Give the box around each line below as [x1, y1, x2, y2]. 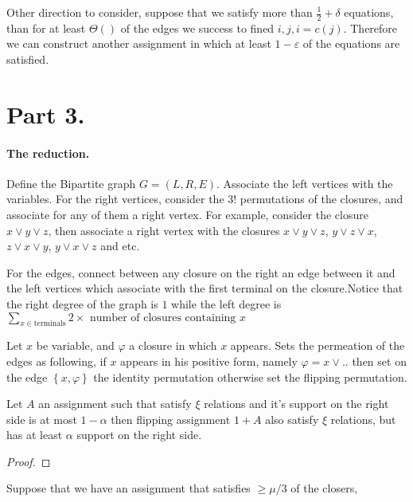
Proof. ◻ [6, 453, 51, 469]
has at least [6, 426, 63, 443]
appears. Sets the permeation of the [230, 337, 405, 354]
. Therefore [343, 19, 398, 36]
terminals [33, 320, 66, 328]
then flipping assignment [111, 410, 231, 427]
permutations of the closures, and [240, 190, 403, 207]
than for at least [6, 19, 86, 36]
